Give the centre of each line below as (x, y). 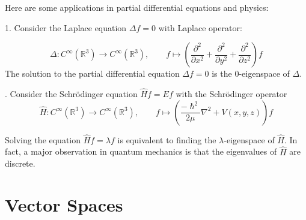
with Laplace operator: (200, 27)
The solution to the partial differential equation (92, 73)
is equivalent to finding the (167, 139)
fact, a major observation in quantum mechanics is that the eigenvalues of (141, 151)
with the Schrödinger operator (231, 94)
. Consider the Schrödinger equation (71, 94)
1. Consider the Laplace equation (66, 27)
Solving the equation (43, 139)
